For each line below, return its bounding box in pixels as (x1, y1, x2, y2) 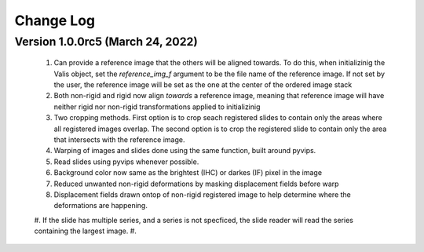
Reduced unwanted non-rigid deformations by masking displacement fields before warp (53, 179, 339, 188)
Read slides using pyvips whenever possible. (53, 157, 199, 166)
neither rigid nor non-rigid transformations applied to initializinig (53, 102, 261, 111)
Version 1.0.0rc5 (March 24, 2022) (14, 35, 198, 49)
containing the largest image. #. (34, 226, 137, 236)
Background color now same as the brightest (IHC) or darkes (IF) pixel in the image (53, 168, 322, 177)
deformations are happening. (53, 201, 148, 210)
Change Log (14, 12, 96, 29)
